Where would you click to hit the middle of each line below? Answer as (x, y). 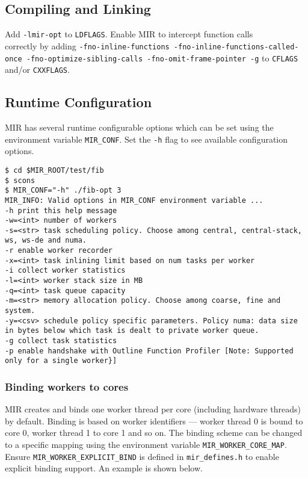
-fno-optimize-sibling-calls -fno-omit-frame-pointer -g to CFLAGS (162, 57)
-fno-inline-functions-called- (236, 47)
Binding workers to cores (67, 386)
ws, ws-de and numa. (46, 241)
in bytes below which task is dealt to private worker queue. (132, 331)
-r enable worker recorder (59, 251)
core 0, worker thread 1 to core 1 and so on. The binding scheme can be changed (154, 433)
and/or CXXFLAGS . (37, 70)
